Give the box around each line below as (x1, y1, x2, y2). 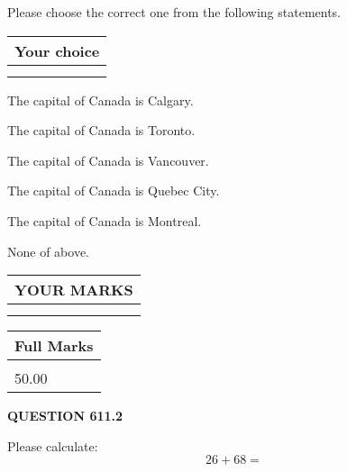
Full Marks (14, 335, 94, 357)
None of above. (7, 241, 89, 260)
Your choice (14, 40, 100, 61)
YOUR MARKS (14, 279, 133, 301)
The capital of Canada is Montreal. (7, 211, 202, 230)
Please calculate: (7, 436, 98, 455)
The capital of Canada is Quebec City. (7, 181, 220, 200)
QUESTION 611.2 (7, 406, 123, 425)
